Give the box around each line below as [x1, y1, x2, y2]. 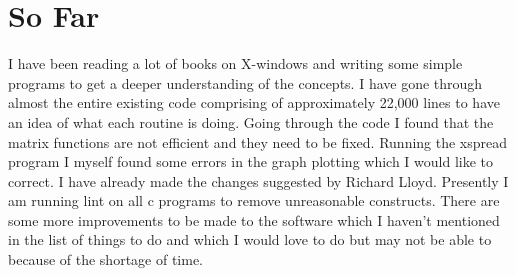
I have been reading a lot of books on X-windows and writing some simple [8, 53, 463, 74]
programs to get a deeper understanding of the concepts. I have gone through [8, 72, 483, 93]
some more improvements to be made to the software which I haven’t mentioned [8, 209, 500, 230]
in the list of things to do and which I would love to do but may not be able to [8, 229, 492, 250]
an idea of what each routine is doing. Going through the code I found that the [8, 111, 494, 132]
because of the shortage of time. [8, 249, 204, 270]
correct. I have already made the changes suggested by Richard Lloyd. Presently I [8, 170, 509, 191]
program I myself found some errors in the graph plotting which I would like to [8, 151, 494, 172]
